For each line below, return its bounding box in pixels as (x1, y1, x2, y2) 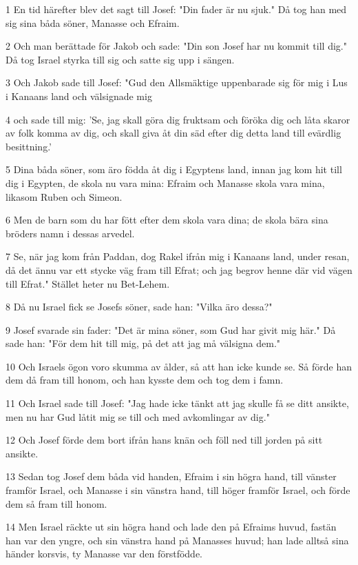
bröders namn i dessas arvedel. (6, 226, 135, 240)
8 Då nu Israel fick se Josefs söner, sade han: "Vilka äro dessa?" (6, 299, 273, 314)
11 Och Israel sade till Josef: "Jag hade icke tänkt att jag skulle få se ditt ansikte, (6, 396, 349, 410)
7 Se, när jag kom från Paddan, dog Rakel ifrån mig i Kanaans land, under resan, (6, 249, 350, 264)
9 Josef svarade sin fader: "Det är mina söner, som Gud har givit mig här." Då (6, 322, 336, 337)
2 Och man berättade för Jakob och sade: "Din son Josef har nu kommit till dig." (6, 39, 347, 53)
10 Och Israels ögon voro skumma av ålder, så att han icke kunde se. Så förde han (6, 359, 352, 373)
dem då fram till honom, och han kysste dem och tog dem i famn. (6, 373, 284, 387)
